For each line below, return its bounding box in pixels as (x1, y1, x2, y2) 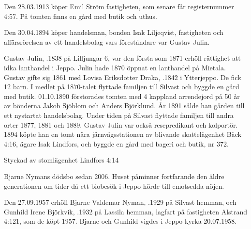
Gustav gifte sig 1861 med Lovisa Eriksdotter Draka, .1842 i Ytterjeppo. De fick (4, 72, 241, 82)
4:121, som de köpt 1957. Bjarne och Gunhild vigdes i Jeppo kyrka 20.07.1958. (4, 216, 237, 226)
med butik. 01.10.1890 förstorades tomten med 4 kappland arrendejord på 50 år (4, 91, 240, 101)
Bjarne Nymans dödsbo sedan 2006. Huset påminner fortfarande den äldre (4, 171, 224, 181)
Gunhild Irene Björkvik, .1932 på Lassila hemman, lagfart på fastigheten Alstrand (4, 206, 248, 216)
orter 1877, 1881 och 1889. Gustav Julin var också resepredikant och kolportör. (4, 119, 238, 130)
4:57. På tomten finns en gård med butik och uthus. (4, 11, 157, 21)
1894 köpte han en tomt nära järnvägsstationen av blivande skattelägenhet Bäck (4, 129, 241, 139)
